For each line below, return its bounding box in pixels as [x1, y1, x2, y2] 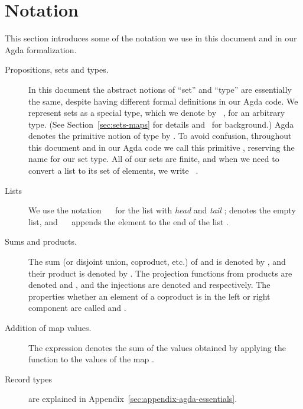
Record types [5, 372, 53, 385]
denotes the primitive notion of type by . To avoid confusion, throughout [28, 129, 292, 142]
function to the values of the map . [28, 353, 154, 365]
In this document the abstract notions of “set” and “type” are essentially [28, 83, 292, 95]
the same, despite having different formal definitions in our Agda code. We [28, 95, 298, 107]
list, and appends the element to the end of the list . [28, 215, 229, 228]
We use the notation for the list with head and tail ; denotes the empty [28, 204, 296, 216]
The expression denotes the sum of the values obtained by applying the [28, 341, 286, 353]
